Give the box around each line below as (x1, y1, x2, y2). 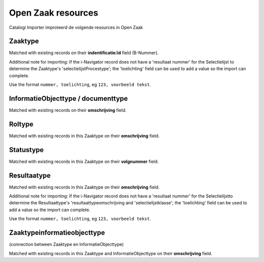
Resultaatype (9, 171, 51, 179)
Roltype (9, 120, 34, 128)
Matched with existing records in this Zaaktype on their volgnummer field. (9, 158, 159, 164)
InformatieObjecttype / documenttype (9, 94, 128, 103)
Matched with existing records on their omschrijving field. (9, 107, 127, 113)
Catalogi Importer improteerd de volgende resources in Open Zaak (9, 24, 143, 30)
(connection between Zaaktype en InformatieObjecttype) (9, 241, 124, 247)
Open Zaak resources (9, 7, 99, 18)
